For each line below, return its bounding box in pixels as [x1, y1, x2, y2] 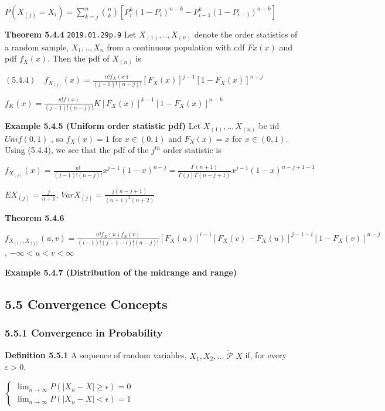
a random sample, [5, 40, 69, 53]
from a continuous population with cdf [107, 40, 245, 53]
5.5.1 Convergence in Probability [5, 325, 163, 340]
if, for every [245, 349, 287, 361]
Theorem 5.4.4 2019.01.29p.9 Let [5, 28, 137, 40]
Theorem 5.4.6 [5, 211, 64, 223]
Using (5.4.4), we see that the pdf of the [5, 144, 149, 156]
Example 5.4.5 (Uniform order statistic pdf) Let [5, 120, 201, 132]
